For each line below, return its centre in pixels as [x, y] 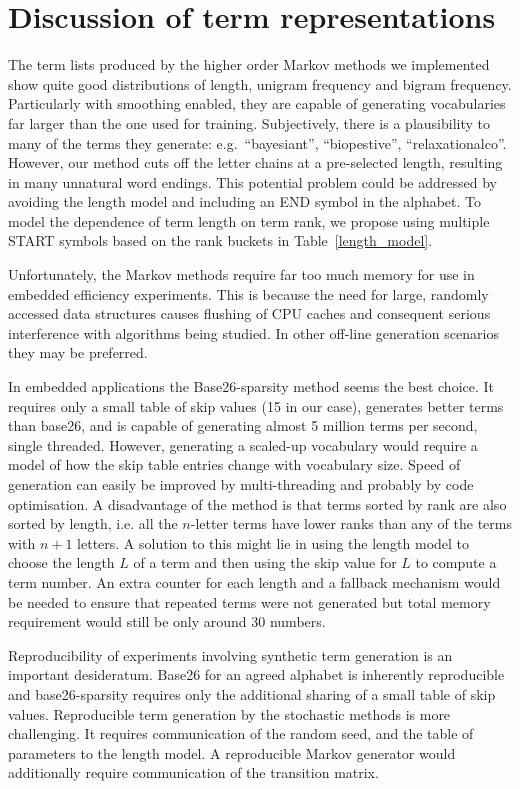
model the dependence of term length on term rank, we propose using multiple [249, 220]
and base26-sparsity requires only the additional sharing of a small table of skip [252, 693]
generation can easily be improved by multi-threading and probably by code [241, 484]
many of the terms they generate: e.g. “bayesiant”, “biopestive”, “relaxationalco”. [257, 142]
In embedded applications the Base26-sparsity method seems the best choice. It [251, 386]
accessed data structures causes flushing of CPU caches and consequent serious [249, 313]
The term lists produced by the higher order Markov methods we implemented [249, 64]
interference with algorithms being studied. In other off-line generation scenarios [253, 332]
